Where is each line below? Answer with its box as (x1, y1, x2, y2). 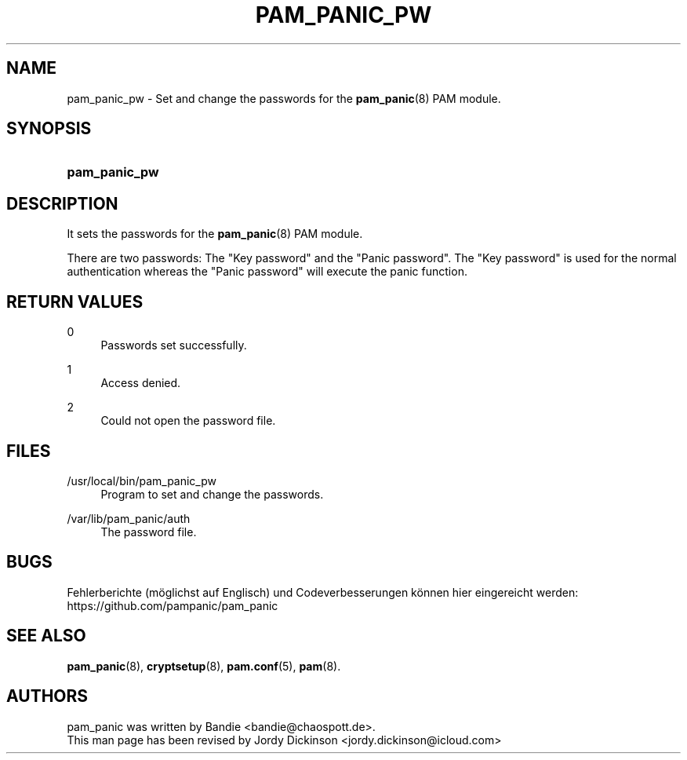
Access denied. (100, 376, 181, 390)
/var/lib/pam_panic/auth (67, 511, 191, 525)
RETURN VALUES (6, 291, 144, 312)
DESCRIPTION (6, 193, 118, 214)
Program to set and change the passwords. (100, 487, 324, 501)
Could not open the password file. (100, 414, 276, 428)
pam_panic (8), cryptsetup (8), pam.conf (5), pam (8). (67, 659, 341, 673)
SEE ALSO (6, 626, 86, 646)
